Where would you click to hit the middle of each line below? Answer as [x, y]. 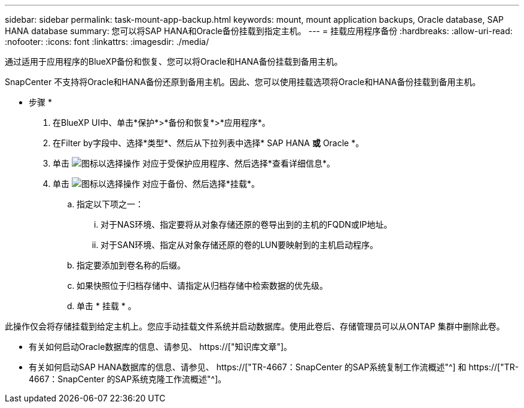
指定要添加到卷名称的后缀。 [131, 265]
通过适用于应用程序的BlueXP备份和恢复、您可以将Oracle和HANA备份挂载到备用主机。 [174, 61]
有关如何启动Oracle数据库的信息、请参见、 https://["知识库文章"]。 [161, 347]
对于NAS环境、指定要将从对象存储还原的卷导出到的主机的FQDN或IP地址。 [246, 224]
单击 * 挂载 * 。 [106, 306]
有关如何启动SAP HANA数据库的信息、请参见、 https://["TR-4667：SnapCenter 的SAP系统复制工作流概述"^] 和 [248, 367]
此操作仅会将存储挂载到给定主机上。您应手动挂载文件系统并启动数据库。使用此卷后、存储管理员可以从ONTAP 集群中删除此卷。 [255, 326]
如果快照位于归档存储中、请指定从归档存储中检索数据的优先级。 [202, 285]
